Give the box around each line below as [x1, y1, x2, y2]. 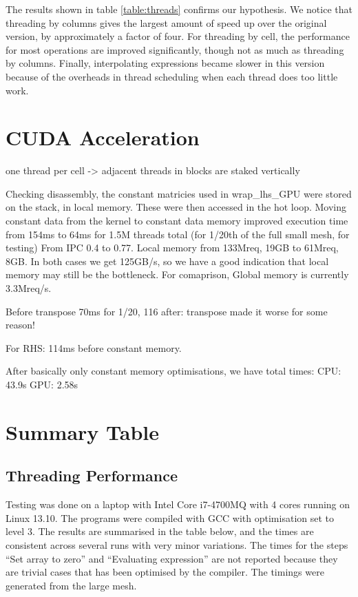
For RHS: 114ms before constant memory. [6, 340, 182, 355]
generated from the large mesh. [6, 578, 137, 592]
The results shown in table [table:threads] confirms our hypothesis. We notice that [6, 2, 352, 16]
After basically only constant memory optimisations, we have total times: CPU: [6, 364, 341, 378]
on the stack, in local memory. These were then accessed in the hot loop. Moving [6, 200, 346, 214]
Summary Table [6, 417, 160, 446]
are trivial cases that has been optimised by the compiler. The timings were [6, 565, 324, 579]
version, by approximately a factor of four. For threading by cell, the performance [6, 29, 350, 43]
